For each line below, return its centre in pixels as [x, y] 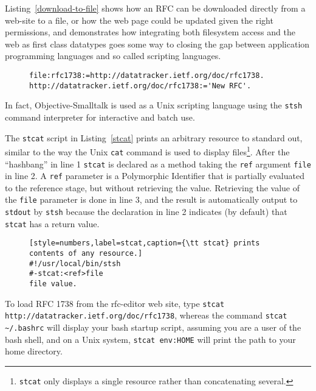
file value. [53, 284]
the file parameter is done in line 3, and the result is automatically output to [151, 199]
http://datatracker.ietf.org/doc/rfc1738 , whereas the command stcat [146, 315]
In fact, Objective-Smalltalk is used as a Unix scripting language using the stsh [154, 105]
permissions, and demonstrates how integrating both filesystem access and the [150, 32]
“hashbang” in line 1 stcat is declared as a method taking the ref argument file [158, 164]
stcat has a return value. [52, 223]
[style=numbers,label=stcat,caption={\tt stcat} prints [145, 243]
